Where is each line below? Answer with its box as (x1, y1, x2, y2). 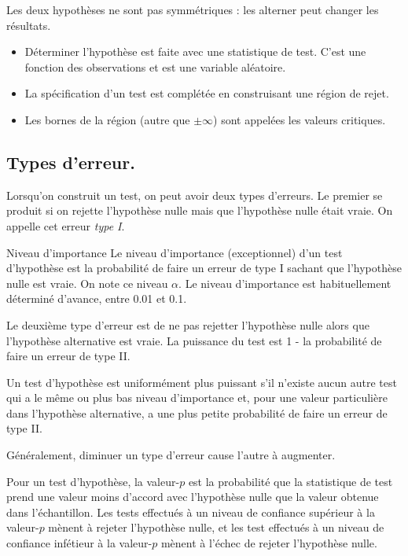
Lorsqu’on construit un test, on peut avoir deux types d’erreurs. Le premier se (6, 186, 383, 203)
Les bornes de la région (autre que (24, 111, 190, 127)
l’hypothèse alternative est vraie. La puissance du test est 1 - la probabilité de (6, 332, 382, 348)
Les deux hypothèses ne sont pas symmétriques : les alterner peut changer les (6, 2, 379, 17)
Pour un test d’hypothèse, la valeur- (6, 473, 180, 489)
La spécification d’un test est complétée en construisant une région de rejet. (24, 85, 389, 101)
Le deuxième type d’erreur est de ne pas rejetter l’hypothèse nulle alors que (6, 316, 369, 333)
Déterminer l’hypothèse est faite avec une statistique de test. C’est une (24, 43, 366, 60)
